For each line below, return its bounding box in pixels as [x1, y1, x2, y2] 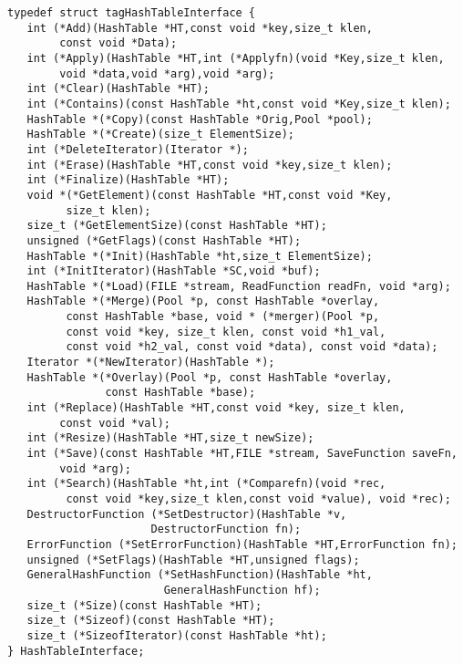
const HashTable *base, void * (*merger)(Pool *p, [66, 310, 380, 324]
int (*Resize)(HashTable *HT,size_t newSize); [26, 431, 314, 445]
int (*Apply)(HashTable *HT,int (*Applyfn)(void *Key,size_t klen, [26, 51, 445, 65]
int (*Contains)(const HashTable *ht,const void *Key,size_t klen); [26, 97, 451, 110]
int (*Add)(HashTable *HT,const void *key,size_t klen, [26, 21, 373, 35]
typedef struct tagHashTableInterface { [7, 6, 256, 19]
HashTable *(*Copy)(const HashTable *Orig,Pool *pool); [26, 112, 373, 126]
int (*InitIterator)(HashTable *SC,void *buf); [26, 265, 321, 278]
